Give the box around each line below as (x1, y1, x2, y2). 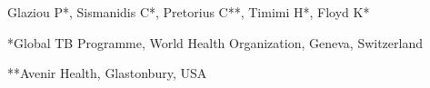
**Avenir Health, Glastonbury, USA (7, 64, 207, 83)
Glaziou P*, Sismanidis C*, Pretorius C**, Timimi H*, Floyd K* (7, 3, 370, 21)
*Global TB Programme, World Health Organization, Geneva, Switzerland (7, 33, 423, 52)
